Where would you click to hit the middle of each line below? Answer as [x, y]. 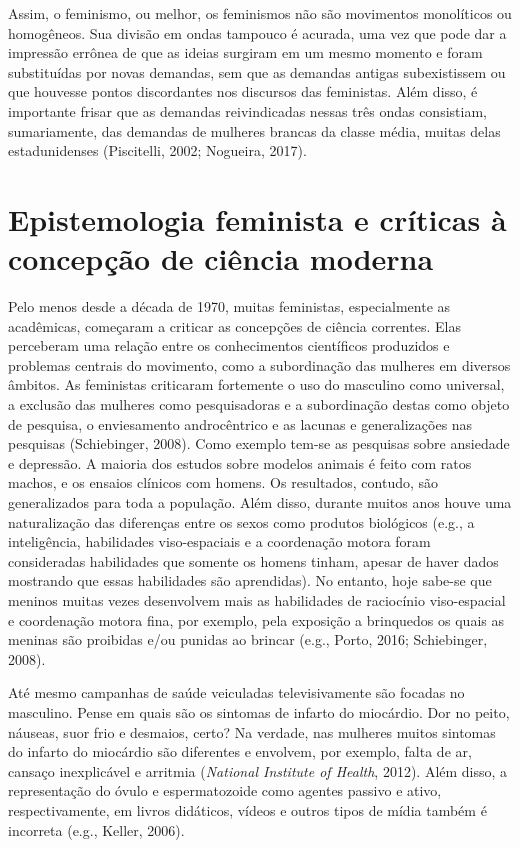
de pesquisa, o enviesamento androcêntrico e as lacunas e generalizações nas [240, 423]
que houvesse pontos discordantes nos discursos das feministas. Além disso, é [243, 91]
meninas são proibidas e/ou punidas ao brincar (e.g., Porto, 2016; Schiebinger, [248, 639]
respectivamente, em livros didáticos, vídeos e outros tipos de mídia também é [247, 809]
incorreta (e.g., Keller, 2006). [96, 829]
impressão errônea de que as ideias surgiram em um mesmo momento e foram [245, 52]
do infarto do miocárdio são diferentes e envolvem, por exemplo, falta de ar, [240, 751]
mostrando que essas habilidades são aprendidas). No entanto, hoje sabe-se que [250, 580]
